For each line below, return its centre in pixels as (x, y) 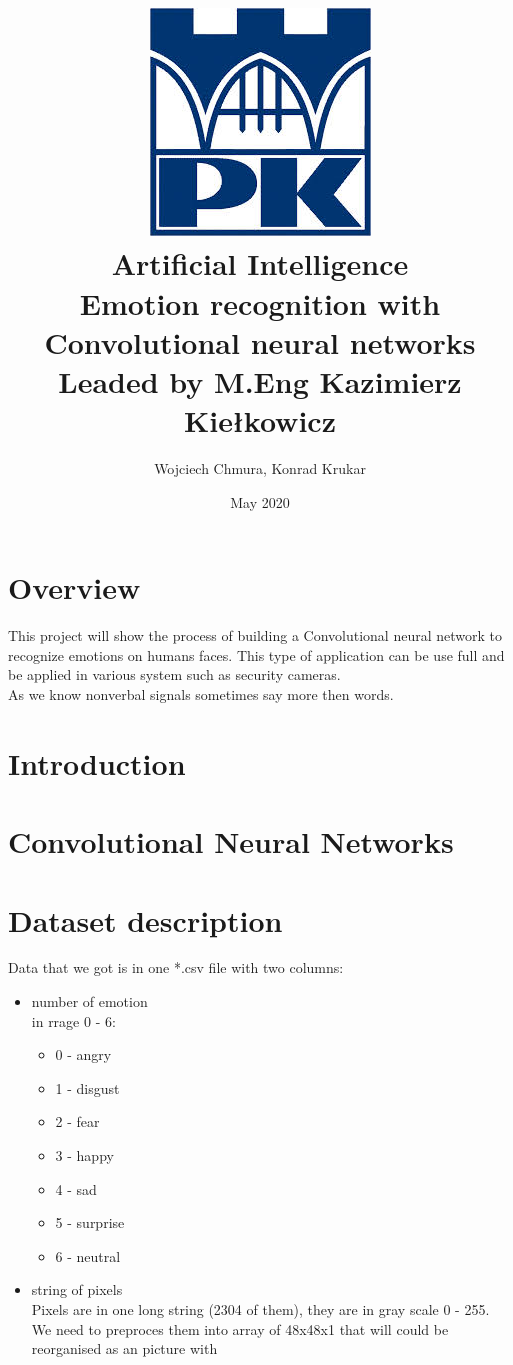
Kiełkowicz (260, 420)
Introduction (97, 762)
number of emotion (89, 1001)
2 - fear (77, 1121)
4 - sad (76, 1188)
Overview (74, 587)
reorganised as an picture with (124, 1348)
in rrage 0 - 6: (73, 1020)
